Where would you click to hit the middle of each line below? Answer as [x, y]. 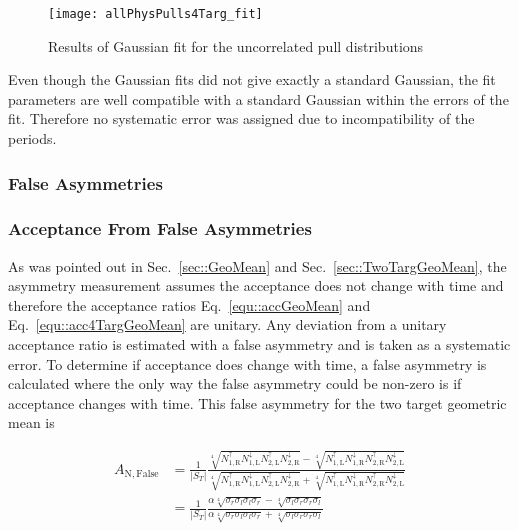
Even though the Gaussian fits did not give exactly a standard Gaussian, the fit [252, 79]
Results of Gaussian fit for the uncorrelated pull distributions [236, 45]
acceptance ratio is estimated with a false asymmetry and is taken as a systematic [259, 344]
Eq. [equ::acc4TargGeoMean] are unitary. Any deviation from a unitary [227, 324]
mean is [31, 422]
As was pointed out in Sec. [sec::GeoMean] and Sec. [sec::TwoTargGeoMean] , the [257, 265]
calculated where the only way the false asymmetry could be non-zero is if [235, 383]
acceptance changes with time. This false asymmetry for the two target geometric [257, 402]
